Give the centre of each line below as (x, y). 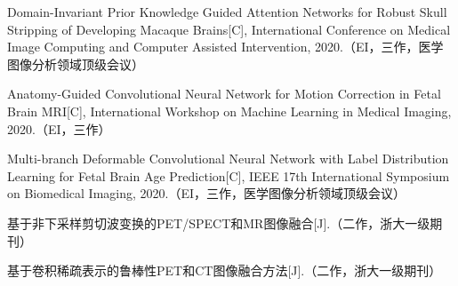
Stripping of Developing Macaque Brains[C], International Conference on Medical (229, 29)
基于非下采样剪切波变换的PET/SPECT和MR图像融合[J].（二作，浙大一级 (219, 222)
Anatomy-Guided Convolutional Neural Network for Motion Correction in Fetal (224, 94)
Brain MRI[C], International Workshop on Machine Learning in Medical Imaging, (229, 111)
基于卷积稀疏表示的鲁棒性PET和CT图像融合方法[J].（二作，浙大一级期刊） (225, 270)
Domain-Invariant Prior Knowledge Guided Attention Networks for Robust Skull (227, 12)
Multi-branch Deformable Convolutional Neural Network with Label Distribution (228, 159)
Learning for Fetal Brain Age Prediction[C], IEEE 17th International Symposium (229, 175)
